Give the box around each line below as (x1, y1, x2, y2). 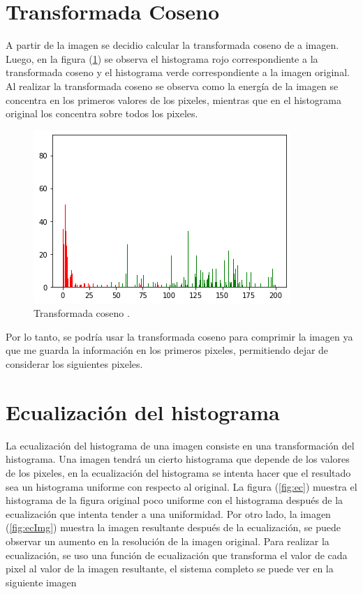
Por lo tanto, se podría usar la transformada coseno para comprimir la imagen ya (6, 329, 353, 343)
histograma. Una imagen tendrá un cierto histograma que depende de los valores (6, 452, 350, 466)
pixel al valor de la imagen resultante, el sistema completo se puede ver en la (6, 561, 334, 576)
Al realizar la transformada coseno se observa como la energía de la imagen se (6, 78, 339, 93)
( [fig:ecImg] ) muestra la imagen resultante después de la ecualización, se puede (6, 520, 341, 535)
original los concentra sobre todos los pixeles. (6, 106, 198, 121)
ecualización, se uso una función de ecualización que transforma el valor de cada (6, 547, 348, 562)
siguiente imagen (6, 574, 77, 589)
